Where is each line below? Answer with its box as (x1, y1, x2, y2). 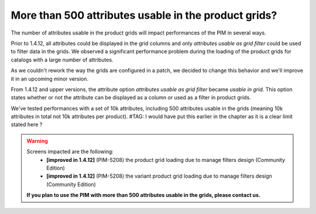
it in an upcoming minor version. (11, 75, 89, 82)
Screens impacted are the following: (26, 148, 114, 155)
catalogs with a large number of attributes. (11, 56, 114, 63)
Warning (26, 137, 48, 144)
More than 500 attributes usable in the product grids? (11, 9, 277, 22)
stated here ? (11, 121, 43, 128)
